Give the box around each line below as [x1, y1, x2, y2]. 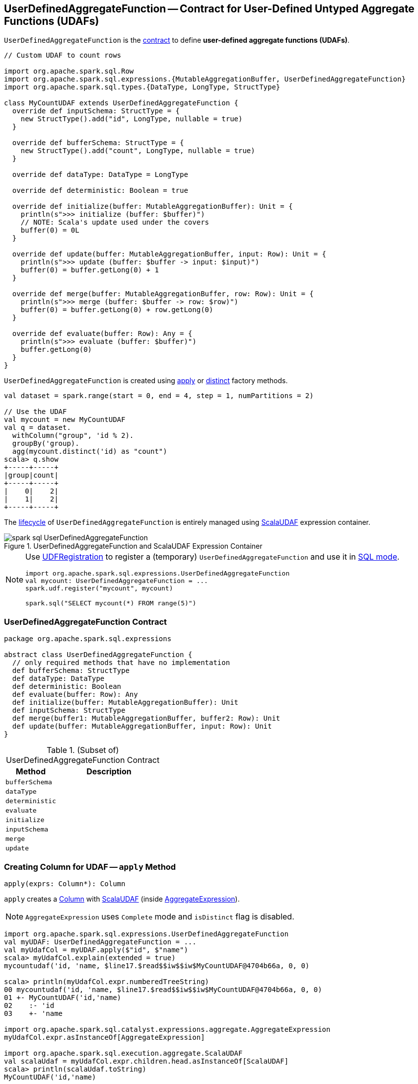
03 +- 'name [4, 1009, 63, 1017]
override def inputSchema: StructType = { [12, 107, 180, 115]
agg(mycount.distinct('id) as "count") [12, 447, 167, 456]
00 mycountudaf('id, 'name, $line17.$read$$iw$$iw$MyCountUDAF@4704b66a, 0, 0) [4, 985, 322, 994]
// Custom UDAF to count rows [4, 51, 122, 60]
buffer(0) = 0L [20, 226, 79, 235]
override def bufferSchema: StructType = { [12, 139, 184, 147]
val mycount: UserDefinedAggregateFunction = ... [25, 577, 208, 585]
